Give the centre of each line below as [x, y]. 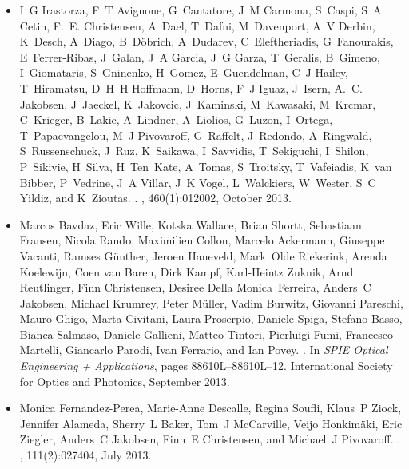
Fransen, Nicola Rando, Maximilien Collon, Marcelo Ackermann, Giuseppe [202, 240]
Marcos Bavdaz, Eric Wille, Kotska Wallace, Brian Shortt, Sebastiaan [191, 224]
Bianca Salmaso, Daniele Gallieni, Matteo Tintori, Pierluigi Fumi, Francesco [206, 334]
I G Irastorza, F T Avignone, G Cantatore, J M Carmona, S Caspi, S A [201, 10]
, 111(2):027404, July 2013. [85, 455]
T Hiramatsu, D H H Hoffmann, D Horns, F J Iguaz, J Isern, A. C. [191, 87]
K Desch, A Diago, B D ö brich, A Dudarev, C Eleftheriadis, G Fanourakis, [206, 41]
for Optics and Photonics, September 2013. [125, 381]
